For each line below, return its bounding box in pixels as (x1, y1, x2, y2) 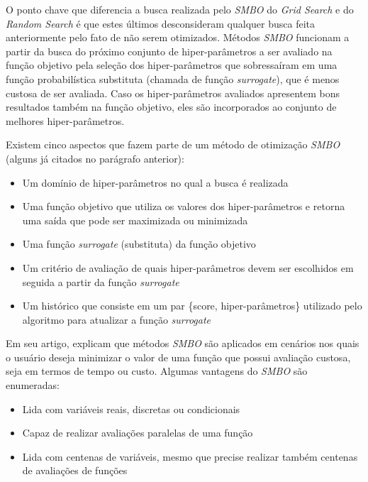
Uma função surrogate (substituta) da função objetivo (22, 236, 256, 251)
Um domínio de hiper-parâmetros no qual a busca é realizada (22, 175, 289, 190)
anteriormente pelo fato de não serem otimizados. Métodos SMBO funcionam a (6, 30, 350, 45)
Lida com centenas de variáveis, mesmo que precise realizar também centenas (22, 449, 358, 464)
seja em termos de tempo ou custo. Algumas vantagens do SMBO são (6, 363, 308, 378)
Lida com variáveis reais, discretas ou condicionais (22, 401, 240, 416)
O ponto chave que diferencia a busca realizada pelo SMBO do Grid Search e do (6, 2, 354, 16)
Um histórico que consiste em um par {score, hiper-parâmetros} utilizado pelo (22, 298, 362, 313)
